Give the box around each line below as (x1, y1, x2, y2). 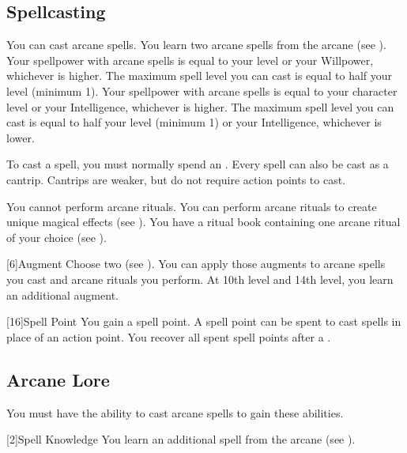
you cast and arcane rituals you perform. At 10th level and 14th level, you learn (6, 270, 394, 287)
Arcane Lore (6, 367, 110, 391)
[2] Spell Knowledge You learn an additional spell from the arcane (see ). (6, 431, 356, 447)
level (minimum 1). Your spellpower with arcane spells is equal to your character (6, 82, 398, 99)
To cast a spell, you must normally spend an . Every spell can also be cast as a (6, 156, 389, 172)
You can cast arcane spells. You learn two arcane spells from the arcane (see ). (6, 36, 386, 53)
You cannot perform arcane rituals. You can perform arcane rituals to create (6, 198, 377, 214)
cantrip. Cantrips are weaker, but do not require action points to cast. (6, 171, 346, 187)
